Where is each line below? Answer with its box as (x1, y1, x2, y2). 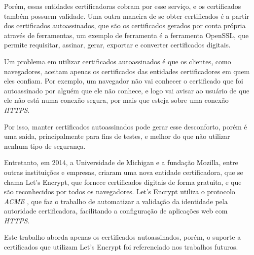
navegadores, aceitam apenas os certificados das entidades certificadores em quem (4, 66, 250, 76)
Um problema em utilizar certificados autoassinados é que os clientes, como (4, 56, 231, 66)
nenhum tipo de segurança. (4, 140, 86, 151)
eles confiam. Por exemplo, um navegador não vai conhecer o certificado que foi (4, 76, 243, 86)
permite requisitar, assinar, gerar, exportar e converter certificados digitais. (4, 40, 231, 50)
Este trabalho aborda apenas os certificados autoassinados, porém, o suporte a (4, 232, 241, 242)
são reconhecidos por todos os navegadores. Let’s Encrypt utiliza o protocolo (4, 186, 235, 197)
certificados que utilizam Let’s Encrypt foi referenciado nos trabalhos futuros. (4, 242, 238, 252)
